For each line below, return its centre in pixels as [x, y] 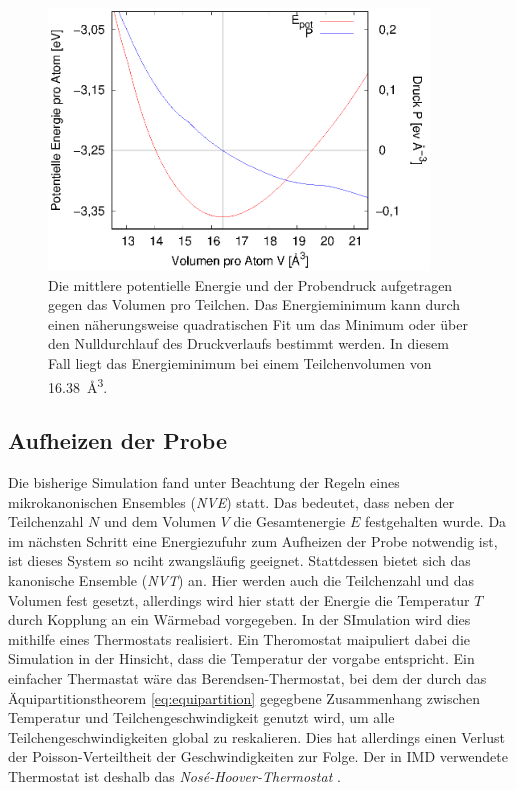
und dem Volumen [160, 521]
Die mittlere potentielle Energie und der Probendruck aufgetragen [250, 284]
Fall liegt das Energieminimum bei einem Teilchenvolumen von [240, 362]
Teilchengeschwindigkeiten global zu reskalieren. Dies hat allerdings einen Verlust [256, 736]
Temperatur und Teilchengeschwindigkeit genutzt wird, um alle [201, 717]
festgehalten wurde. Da [436, 521]
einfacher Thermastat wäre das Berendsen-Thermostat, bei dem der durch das [247, 677]
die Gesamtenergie [289, 521]
